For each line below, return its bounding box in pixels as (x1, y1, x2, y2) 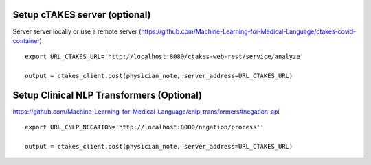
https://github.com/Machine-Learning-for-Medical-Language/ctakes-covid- (141, 27, 357, 36)
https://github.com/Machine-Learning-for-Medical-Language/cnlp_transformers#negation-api (12, 107, 280, 116)
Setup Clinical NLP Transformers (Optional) (12, 89, 203, 101)
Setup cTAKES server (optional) (12, 9, 151, 21)
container (12, 36, 41, 45)
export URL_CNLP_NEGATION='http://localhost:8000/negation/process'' (25, 123, 265, 131)
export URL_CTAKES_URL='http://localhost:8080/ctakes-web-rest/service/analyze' (25, 53, 304, 61)
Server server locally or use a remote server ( (12, 27, 142, 36)
